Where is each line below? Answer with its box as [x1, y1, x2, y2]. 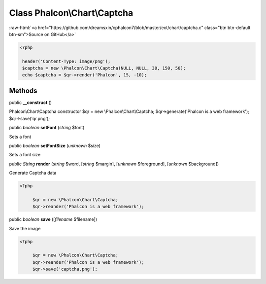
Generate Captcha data [9, 170, 57, 176]
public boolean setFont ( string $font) [9, 125, 85, 131]
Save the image [9, 225, 41, 231]
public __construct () [9, 99, 52, 106]
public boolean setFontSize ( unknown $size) [9, 142, 101, 148]
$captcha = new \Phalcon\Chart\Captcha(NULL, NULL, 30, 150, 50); [22, 66, 186, 71]
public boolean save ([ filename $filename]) [9, 216, 98, 222]
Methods [9, 86, 37, 95]
